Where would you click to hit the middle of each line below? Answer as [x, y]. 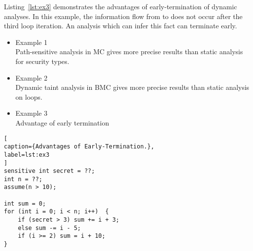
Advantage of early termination [62, 122]
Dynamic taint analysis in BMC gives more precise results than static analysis [132, 87]
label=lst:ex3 [27, 155]
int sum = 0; [25, 203]
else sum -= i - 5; [49, 228]
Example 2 [31, 77]
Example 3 [31, 113]
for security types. [42, 61]
